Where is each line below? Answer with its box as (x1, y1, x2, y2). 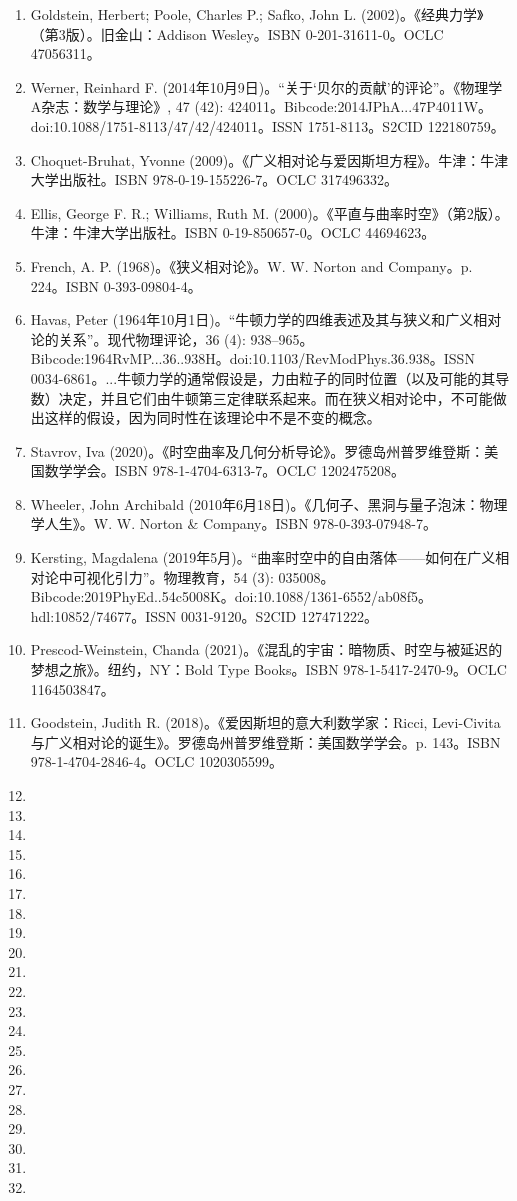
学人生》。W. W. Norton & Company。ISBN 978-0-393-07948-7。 (30, 513, 438, 534)
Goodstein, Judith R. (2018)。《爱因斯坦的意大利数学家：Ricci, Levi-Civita (30, 712, 501, 733)
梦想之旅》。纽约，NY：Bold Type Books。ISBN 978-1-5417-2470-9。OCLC (30, 659, 507, 680)
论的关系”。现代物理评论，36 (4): (30, 328, 246, 349)
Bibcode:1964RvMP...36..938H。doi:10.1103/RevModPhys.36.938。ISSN (30, 348, 475, 369)
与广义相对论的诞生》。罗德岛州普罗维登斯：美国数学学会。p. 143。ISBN (30, 731, 501, 752)
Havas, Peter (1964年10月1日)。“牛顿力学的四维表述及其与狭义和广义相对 (30, 309, 502, 330)
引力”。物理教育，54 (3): (114, 566, 274, 587)
